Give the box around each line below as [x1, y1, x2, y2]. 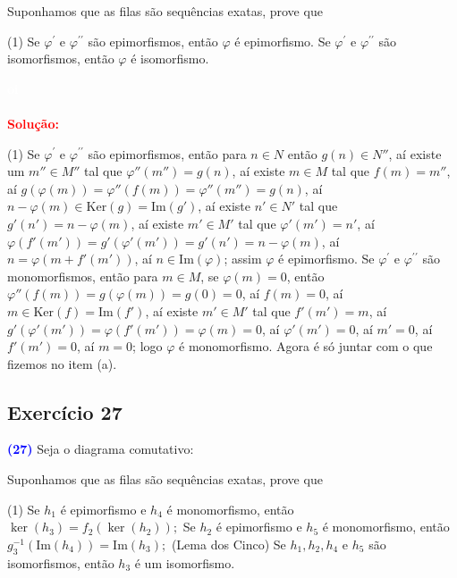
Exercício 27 [7, 398, 123, 425]
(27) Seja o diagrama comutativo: [7, 440, 194, 458]
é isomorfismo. [131, 49, 209, 68]
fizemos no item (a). [7, 354, 117, 373]
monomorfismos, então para [7, 266, 158, 285]
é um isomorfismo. [134, 553, 235, 572]
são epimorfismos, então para [88, 144, 247, 163]
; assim [224, 249, 262, 268]
